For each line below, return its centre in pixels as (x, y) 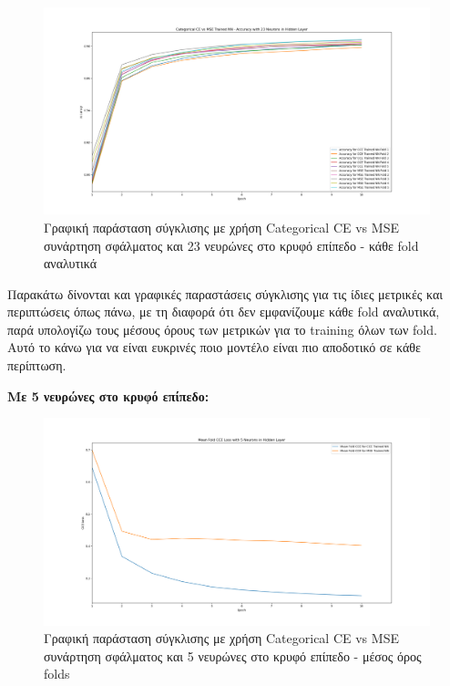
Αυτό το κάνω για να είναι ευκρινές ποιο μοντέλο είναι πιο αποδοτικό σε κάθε (214, 347)
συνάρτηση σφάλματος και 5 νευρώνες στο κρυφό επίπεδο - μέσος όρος (233, 655)
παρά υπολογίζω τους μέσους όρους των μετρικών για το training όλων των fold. (222, 329)
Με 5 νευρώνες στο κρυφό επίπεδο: (108, 395)
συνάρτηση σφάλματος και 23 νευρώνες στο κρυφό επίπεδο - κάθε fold (231, 245)
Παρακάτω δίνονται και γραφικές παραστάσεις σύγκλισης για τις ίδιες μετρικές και (225, 293)
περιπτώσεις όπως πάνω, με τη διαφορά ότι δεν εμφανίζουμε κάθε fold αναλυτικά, (224, 312)
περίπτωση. (37, 365)
